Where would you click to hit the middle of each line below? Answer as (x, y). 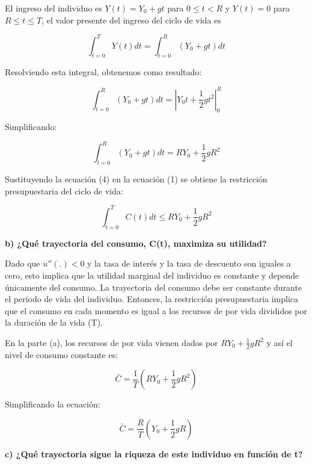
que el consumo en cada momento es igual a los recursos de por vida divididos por (156, 310)
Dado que (23, 263)
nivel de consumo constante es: (62, 354)
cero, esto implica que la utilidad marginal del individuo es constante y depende (152, 275)
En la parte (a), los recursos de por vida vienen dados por (112, 342)
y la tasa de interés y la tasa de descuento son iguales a (189, 263)
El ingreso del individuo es (54, 8)
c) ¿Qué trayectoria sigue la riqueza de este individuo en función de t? (154, 453)
